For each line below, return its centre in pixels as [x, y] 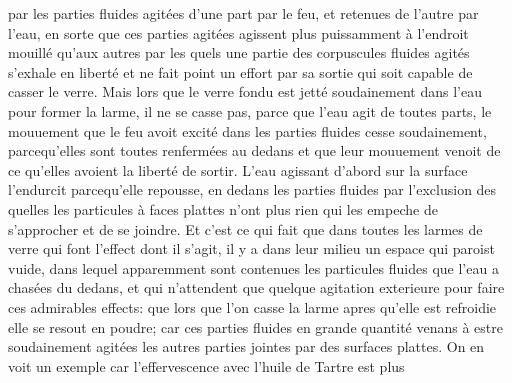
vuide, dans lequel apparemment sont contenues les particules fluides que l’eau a [253, 267]
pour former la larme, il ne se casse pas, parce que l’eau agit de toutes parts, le [250, 110]
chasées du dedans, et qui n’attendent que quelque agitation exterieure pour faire [256, 287]
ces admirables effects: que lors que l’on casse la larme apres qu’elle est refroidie [252, 306]
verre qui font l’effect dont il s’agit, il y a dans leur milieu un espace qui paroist [251, 248]
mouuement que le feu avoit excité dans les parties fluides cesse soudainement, [247, 130]
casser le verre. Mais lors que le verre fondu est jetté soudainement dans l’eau [245, 91]
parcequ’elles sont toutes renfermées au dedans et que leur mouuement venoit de [254, 150]
